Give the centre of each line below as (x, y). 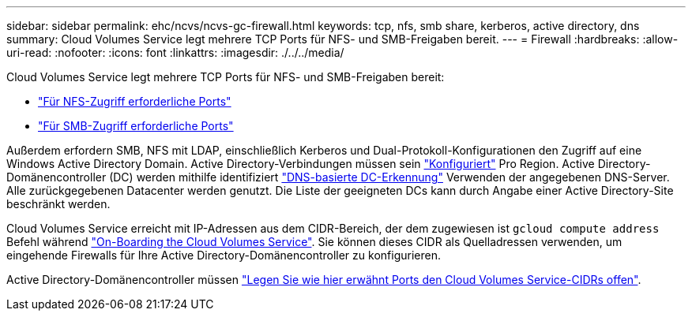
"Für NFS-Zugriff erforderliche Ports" (135, 101)
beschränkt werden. (58, 204)
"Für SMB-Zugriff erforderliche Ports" (136, 126)
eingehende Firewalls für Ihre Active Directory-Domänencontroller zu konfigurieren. (224, 255)
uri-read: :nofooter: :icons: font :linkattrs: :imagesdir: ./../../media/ (175, 52)
